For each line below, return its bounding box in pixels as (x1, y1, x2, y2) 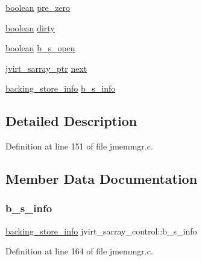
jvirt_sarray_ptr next (5, 61, 87, 74)
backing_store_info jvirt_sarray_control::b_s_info (5, 224, 197, 237)
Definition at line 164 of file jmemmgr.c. (5, 245, 153, 257)
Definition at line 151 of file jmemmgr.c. (5, 140, 153, 153)
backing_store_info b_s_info (5, 82, 116, 95)
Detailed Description (5, 112, 137, 130)
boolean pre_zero (5, 1, 71, 13)
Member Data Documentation (5, 169, 198, 188)
